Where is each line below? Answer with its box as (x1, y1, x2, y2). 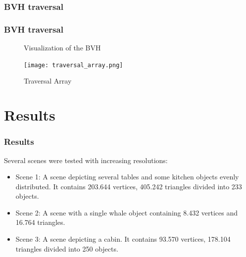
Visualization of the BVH (24, 43, 101, 53)
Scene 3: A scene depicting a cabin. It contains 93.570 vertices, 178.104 (15, 234, 231, 244)
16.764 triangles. (15, 217, 65, 227)
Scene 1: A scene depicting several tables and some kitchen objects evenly (15, 171, 239, 182)
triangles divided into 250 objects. (15, 243, 118, 254)
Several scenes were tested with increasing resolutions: (4, 155, 168, 165)
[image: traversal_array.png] (24, 61, 123, 69)
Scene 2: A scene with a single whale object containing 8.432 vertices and (15, 207, 238, 217)
